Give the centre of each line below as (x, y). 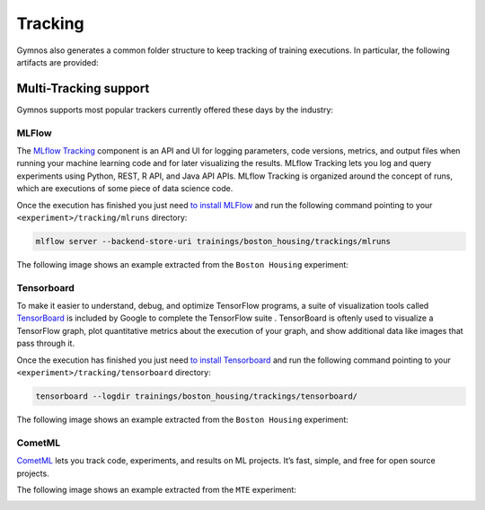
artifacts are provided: (57, 62)
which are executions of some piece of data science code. (125, 189)
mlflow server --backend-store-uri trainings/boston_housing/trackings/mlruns (213, 241)
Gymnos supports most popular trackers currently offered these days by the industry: (175, 110)
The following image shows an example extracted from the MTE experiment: (156, 489)
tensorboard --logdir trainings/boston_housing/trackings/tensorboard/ (197, 396)
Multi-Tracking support (83, 88)
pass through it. (46, 343)
